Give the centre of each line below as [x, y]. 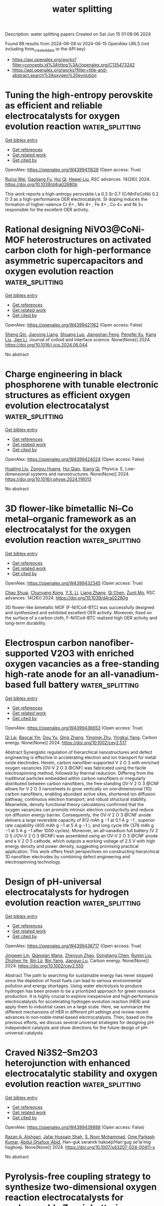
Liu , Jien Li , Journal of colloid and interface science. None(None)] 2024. [78, 339]
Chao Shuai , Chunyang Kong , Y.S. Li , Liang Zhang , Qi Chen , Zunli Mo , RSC [80, 592]
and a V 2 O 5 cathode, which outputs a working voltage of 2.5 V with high [80, 841]
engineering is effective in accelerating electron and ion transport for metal [81, 757]
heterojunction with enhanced [68, 1063]
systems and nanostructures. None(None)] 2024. [80, 474]
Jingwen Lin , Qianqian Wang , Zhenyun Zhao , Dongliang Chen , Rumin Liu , [79, 955]
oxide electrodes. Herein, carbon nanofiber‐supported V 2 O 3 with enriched [82, 762]
